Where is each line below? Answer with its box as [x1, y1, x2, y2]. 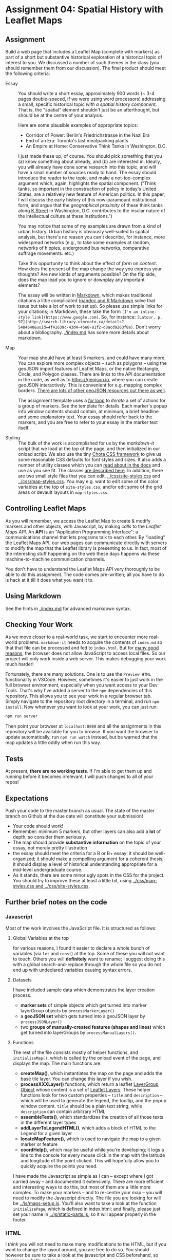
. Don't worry [132, 324, 161, 330]
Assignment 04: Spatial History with [5, 4, 163, 15]
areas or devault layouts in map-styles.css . [18, 489, 109, 495]
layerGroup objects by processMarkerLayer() [20, 1007, 114, 1013]
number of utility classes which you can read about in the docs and [18, 462, 161, 468]
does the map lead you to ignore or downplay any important [18, 276, 145, 283]
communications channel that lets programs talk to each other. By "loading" [5, 534, 165, 540]
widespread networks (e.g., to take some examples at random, [18, 239, 150, 245]
